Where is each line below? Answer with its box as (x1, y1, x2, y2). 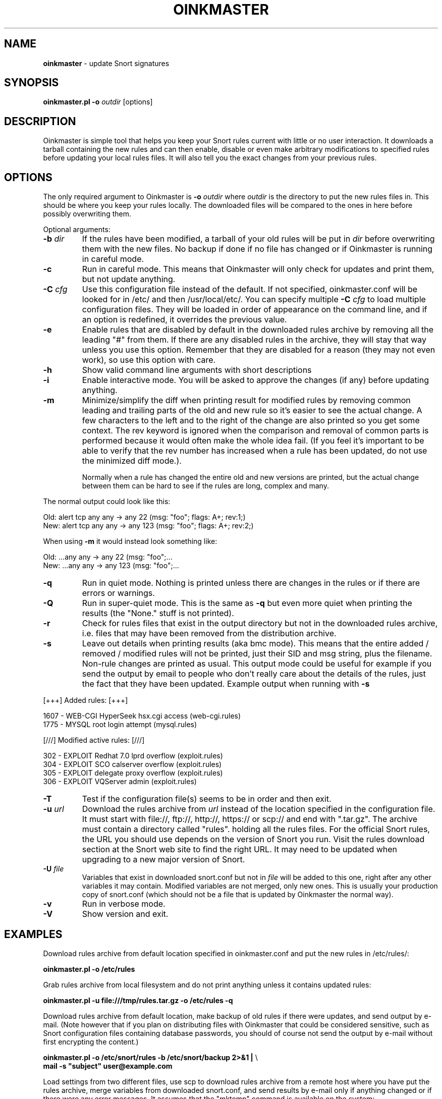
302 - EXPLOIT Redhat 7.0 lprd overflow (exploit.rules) (43, 751, 223, 760)
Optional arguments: (43, 225, 111, 234)
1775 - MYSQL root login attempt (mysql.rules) (43, 720, 197, 729)
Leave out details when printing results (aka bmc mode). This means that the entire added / (82, 638, 429, 649)
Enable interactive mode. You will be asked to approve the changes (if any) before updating (82, 375, 429, 386)
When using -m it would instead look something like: (43, 537, 217, 546)
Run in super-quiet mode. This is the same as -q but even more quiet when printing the (82, 598, 412, 609)
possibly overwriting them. (43, 209, 131, 218)
